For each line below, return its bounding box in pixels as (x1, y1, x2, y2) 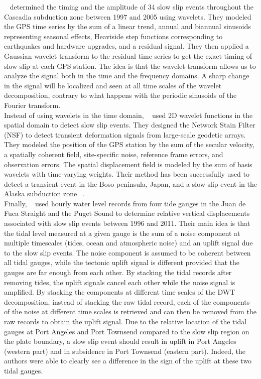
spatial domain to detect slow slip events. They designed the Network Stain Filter (4, 119, 255, 130)
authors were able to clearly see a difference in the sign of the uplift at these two (4, 355, 252, 366)
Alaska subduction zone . (4, 188, 85, 199)
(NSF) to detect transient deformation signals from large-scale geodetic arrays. (4, 129, 246, 140)
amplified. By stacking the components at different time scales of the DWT (4, 287, 235, 297)
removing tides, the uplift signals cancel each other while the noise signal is (4, 277, 235, 287)
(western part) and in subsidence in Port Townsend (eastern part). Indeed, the (4, 345, 246, 356)
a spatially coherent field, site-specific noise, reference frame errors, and (4, 149, 223, 159)
